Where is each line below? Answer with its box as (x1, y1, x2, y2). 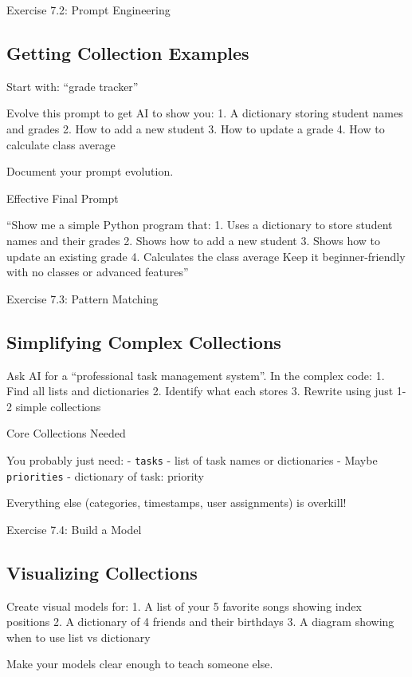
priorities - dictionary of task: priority (6, 467, 204, 484)
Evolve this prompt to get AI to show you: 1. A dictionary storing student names (6, 105, 403, 121)
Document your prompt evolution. (6, 163, 174, 180)
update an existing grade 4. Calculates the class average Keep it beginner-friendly (6, 247, 406, 264)
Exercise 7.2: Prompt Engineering (6, 2, 171, 18)
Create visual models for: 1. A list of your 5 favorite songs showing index (6, 597, 362, 614)
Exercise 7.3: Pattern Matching (6, 290, 159, 307)
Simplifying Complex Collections (6, 329, 281, 354)
